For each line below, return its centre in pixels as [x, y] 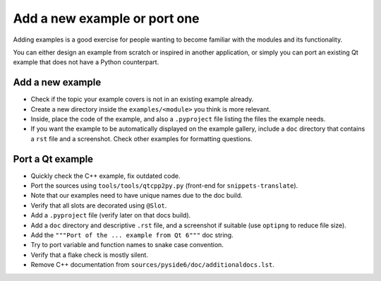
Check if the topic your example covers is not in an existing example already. [142, 100]
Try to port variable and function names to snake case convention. [127, 245]
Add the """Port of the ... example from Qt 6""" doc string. [132, 235]
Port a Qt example [53, 159]
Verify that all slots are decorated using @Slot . [99, 205]
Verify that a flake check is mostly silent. [89, 255]
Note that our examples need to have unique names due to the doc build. [137, 196]
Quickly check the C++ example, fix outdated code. [105, 176]
